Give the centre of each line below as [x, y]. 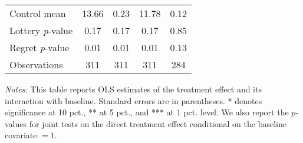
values [16, 123]
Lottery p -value [41, 30]
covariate [21, 135]
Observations [36, 64]
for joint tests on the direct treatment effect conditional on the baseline [158, 123]
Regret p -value [39, 47]
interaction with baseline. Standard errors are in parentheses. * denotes [134, 100]
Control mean [38, 13]
